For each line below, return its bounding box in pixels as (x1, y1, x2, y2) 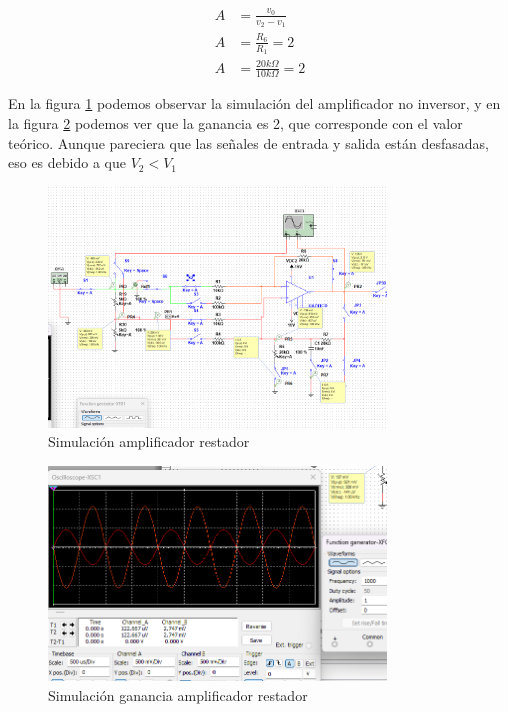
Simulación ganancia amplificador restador (48, 684, 308, 705)
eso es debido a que (8, 152, 126, 173)
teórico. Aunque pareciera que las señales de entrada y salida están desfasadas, (8, 132, 490, 153)
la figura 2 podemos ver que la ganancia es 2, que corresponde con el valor (8, 112, 463, 133)
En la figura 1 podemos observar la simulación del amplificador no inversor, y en (8, 93, 501, 114)
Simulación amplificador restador (48, 431, 250, 452)
